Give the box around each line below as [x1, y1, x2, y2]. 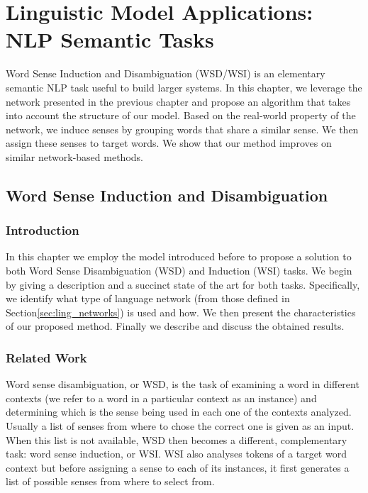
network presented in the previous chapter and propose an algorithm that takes [6, 94, 351, 109]
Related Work [6, 348, 87, 366]
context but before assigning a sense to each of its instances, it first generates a [6, 460, 350, 475]
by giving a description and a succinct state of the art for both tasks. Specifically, [6, 277, 360, 292]
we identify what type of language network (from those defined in [6, 291, 290, 306]
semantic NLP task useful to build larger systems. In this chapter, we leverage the [6, 79, 362, 94]
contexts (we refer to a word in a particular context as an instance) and [6, 390, 317, 405]
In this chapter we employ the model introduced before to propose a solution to [6, 249, 352, 264]
